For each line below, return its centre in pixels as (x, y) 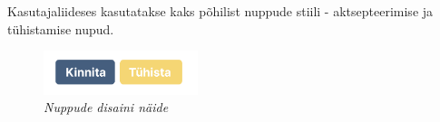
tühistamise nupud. (61, 28)
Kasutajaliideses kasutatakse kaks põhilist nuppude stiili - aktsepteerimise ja (220, 11)
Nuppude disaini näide (106, 107)
